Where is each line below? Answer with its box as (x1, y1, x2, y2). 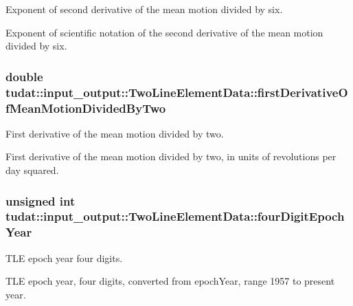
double (5, 67, 43, 85)
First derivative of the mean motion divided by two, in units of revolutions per (5, 149, 337, 164)
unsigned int (5, 192, 76, 209)
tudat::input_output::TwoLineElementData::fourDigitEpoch (5, 208, 345, 225)
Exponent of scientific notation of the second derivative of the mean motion (5, 25, 323, 39)
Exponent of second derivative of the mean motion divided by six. (5, 2, 283, 16)
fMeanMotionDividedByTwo (5, 99, 166, 116)
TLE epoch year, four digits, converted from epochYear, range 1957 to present (5, 274, 335, 288)
